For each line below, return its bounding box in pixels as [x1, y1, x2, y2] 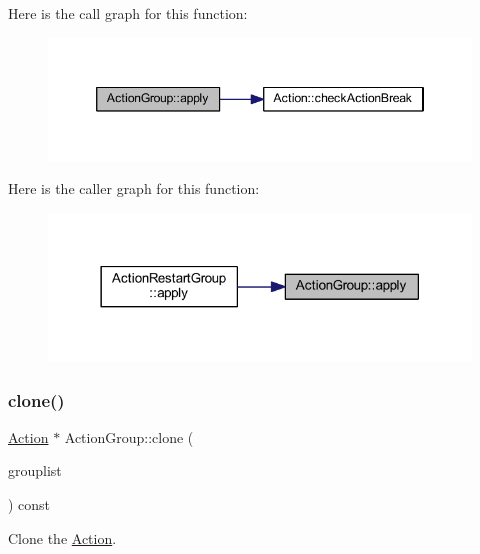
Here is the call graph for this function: [8, 3, 248, 23]
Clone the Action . [8, 527, 117, 548]
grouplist [8, 460, 62, 481]
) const [8, 494, 51, 515]
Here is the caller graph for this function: [8, 178, 260, 199]
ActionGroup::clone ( [64, 426, 194, 447]
